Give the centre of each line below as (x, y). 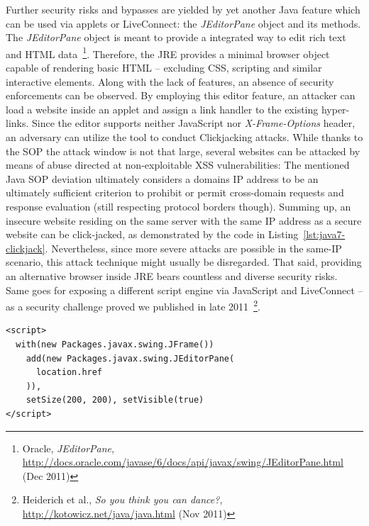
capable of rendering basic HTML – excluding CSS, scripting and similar (164, 68)
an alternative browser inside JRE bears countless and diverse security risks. (172, 275)
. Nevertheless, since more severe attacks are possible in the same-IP (193, 248)
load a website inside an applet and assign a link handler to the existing (162, 109)
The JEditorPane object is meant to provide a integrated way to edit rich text (176, 37)
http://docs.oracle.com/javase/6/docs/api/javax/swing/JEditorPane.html (183, 462)
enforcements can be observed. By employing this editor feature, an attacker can (181, 95)
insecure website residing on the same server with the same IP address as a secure (184, 220)
